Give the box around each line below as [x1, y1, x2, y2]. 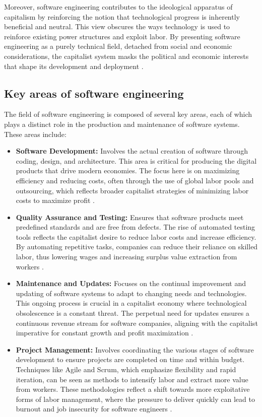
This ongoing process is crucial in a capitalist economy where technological [16, 298, 247, 308]
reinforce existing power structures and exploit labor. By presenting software [4, 31, 240, 41]
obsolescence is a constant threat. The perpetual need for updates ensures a [16, 308, 249, 318]
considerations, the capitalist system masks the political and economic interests [4, 50, 249, 61]
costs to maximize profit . [16, 195, 95, 205]
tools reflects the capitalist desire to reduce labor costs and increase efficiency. [16, 231, 256, 242]
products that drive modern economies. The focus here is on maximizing [16, 165, 240, 176]
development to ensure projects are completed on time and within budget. [16, 354, 245, 365]
